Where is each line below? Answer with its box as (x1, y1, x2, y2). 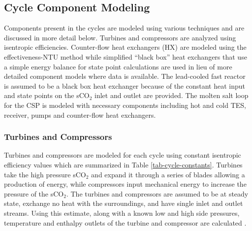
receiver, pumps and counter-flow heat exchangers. (4, 109, 156, 120)
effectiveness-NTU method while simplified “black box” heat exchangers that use (4, 51, 247, 62)
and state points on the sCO (4, 90, 90, 100)
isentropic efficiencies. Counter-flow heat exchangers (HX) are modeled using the (4, 42, 247, 52)
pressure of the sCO (4, 188, 64, 198)
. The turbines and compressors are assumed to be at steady (66, 188, 249, 198)
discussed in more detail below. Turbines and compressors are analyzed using (4, 32, 236, 42)
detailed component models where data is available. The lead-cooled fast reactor (4, 71, 246, 81)
